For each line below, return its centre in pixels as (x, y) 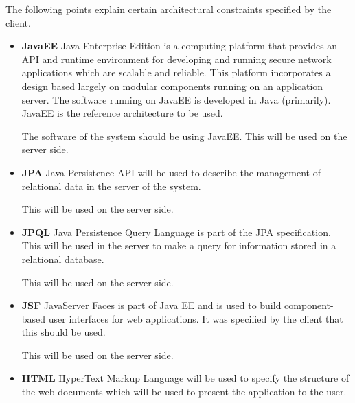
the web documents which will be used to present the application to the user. (184, 392)
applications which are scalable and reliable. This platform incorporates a (176, 72)
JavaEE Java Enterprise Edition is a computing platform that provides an (180, 46)
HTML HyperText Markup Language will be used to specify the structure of (185, 378)
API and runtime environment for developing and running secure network (176, 59)
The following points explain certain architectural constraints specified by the (169, 9)
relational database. (63, 258)
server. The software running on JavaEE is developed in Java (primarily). (176, 99)
